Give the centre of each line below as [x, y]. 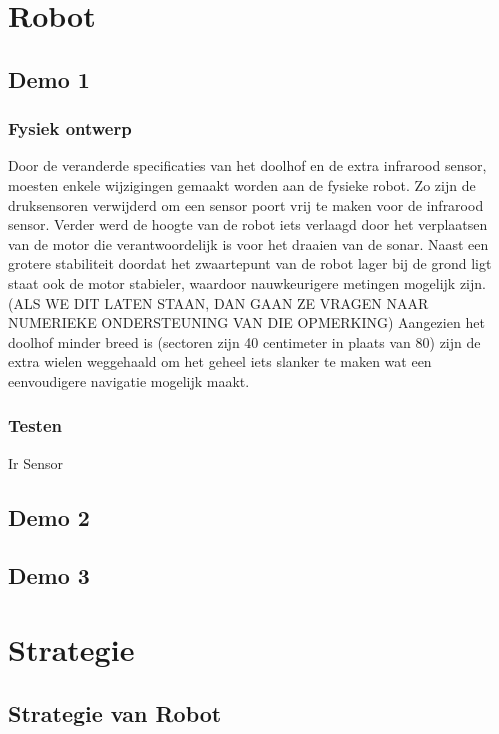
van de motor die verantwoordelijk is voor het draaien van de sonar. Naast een [248, 243]
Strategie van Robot [115, 712]
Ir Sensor [35, 462]
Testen [35, 425]
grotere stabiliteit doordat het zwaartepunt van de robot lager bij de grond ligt [250, 263]
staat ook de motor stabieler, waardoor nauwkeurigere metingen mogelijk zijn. [247, 282]
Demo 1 [49, 78]
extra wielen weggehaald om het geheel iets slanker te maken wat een [220, 361]
